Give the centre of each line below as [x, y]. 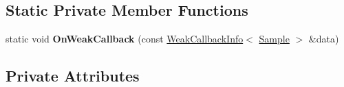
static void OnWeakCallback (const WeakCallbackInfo [125, 39]
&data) [324, 39]
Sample [274, 39]
